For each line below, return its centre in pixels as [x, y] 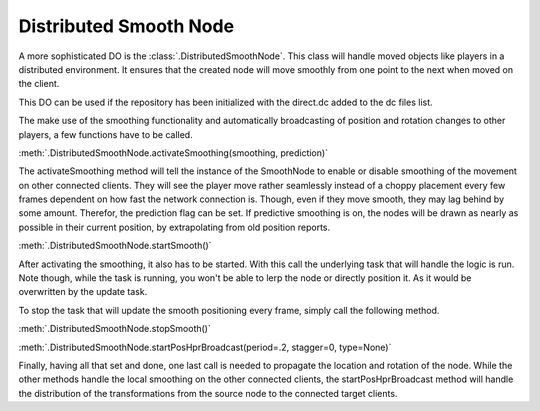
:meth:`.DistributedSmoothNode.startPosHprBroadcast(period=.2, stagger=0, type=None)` [205, 347]
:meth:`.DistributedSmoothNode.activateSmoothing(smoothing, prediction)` [173, 152]
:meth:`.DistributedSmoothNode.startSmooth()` [115, 246]
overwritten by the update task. [83, 292]
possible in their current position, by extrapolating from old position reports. [174, 227]
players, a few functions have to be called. [106, 134]
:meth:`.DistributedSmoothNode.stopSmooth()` [115, 329]
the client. [39, 84]
